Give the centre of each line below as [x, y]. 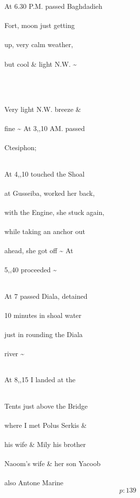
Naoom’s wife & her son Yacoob [53, 463]
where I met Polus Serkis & [46, 425]
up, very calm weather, [39, 44]
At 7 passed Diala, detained [46, 296]
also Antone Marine [34, 483]
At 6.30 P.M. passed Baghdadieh [54, 6]
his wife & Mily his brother [45, 444]
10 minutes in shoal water [43, 315]
